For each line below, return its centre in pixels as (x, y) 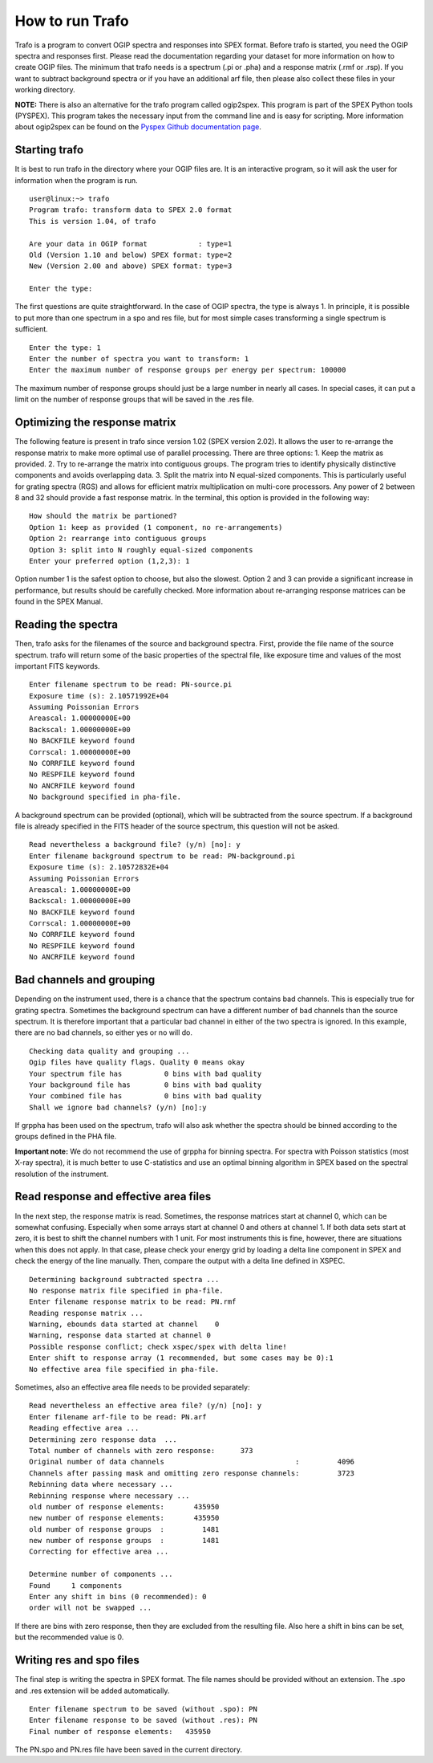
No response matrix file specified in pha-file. (126, 1290)
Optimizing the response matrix (95, 423)
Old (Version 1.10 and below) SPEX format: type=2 (131, 254)
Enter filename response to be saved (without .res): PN (144, 1720)
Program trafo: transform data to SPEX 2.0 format (131, 210)
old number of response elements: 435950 (124, 1506)
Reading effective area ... (84, 1428)
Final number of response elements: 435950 (120, 1731)
